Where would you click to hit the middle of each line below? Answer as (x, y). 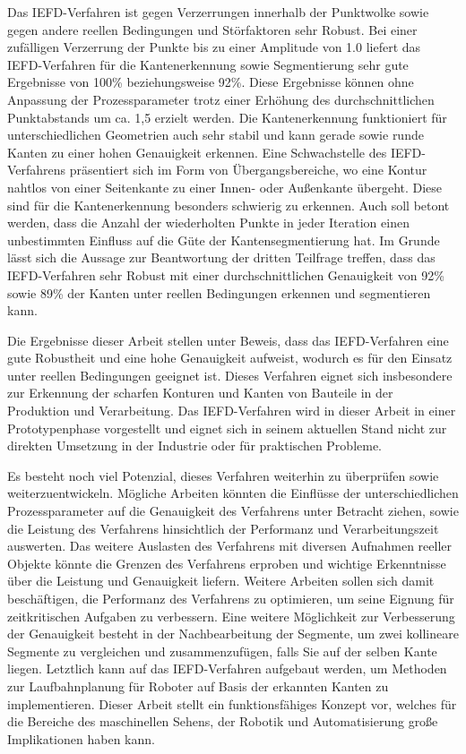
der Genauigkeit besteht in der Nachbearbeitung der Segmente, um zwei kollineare (233, 634)
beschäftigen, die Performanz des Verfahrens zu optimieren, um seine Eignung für (231, 598)
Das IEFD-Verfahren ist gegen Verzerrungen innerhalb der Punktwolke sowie (218, 12)
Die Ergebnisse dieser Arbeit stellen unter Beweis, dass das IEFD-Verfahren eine (228, 340)
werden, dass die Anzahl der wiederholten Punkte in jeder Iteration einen (208, 223)
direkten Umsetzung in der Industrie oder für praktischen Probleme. (195, 446)
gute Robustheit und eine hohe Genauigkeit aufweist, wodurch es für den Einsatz (230, 358)
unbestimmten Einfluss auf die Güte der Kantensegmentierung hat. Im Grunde (224, 240)
